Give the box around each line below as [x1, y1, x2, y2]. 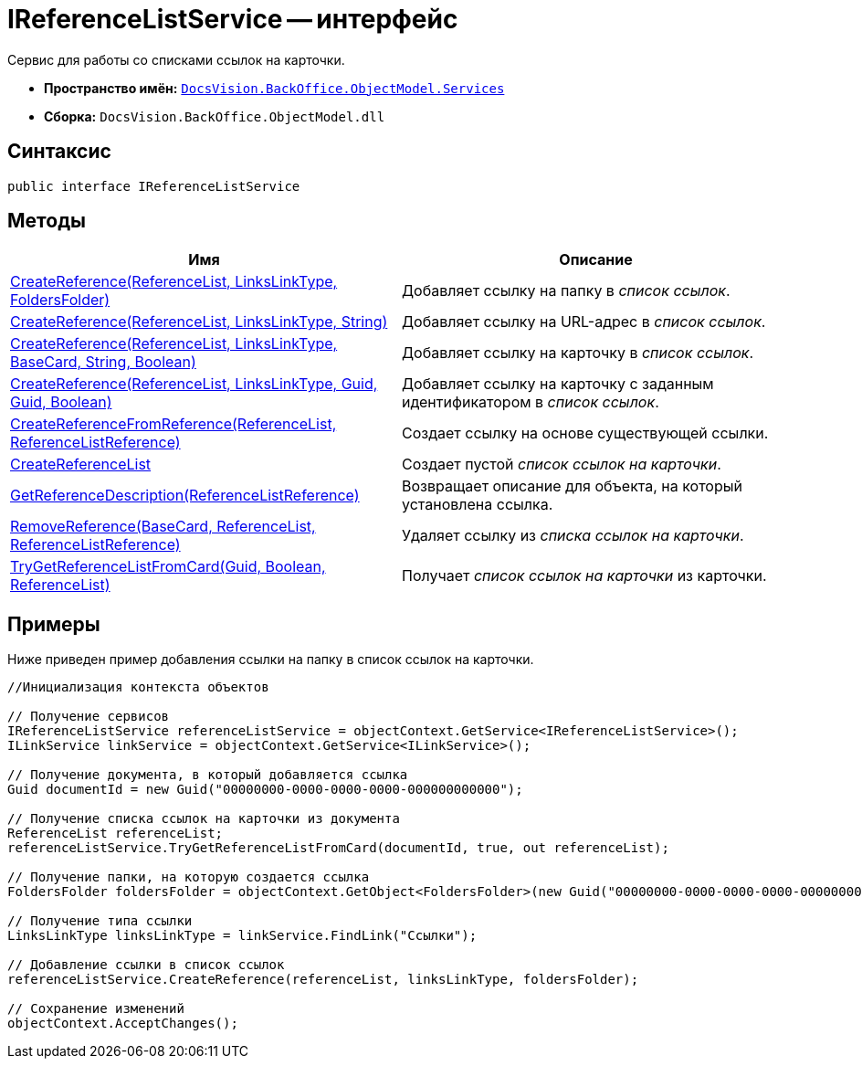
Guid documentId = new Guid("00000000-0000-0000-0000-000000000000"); [7, 782, 523, 797]
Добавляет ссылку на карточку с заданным [402, 375, 714, 394]
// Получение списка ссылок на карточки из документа [7, 811, 400, 827]
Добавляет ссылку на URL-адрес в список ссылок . [402, 312, 766, 332]
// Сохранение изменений [7, 1001, 184, 1017]
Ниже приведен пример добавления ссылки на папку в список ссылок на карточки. [7, 651, 534, 668]
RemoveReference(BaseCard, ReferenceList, [10, 517, 316, 536]
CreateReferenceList [10, 455, 152, 474]
